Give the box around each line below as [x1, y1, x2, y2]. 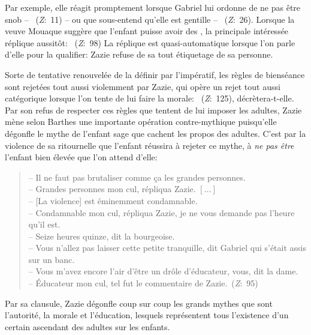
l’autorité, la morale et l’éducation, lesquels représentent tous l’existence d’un [5, 309, 289, 321]
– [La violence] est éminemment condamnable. [28, 194, 198, 207]
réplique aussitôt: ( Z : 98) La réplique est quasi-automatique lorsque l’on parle [5, 36, 295, 49]
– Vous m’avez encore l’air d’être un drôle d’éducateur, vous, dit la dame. [28, 265, 298, 277]
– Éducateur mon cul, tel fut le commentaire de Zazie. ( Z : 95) [28, 277, 258, 289]
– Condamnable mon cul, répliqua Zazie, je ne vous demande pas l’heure [28, 206, 295, 219]
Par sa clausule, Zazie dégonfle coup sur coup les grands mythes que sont [5, 297, 273, 309]
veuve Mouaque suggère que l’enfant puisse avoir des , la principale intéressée [5, 25, 289, 37]
